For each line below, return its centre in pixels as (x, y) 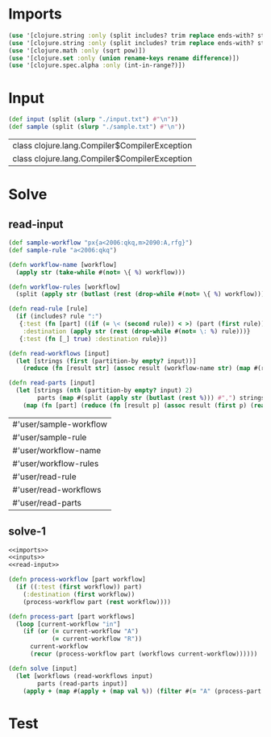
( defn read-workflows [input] (59, 353)
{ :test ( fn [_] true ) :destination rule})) (93, 339)
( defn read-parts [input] (52, 383)
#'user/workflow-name (57, 450)
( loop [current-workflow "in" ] (68, 624)
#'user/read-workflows (57, 489)
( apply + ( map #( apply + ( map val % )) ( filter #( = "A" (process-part (142, 691)
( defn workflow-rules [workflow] (65, 287)
